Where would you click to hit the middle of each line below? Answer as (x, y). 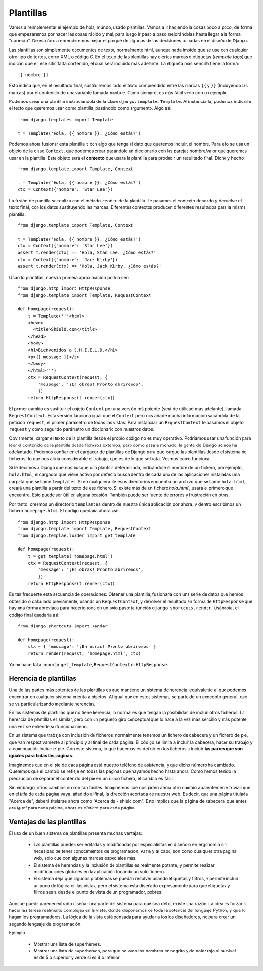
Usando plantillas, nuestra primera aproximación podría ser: (69, 277)
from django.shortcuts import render (63, 626)
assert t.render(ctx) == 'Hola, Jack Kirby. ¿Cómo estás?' (90, 266)
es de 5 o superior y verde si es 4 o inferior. (77, 958)
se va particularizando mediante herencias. (52, 704)
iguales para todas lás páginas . (41, 756)
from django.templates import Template (65, 119)
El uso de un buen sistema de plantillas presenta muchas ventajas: (75, 833)
